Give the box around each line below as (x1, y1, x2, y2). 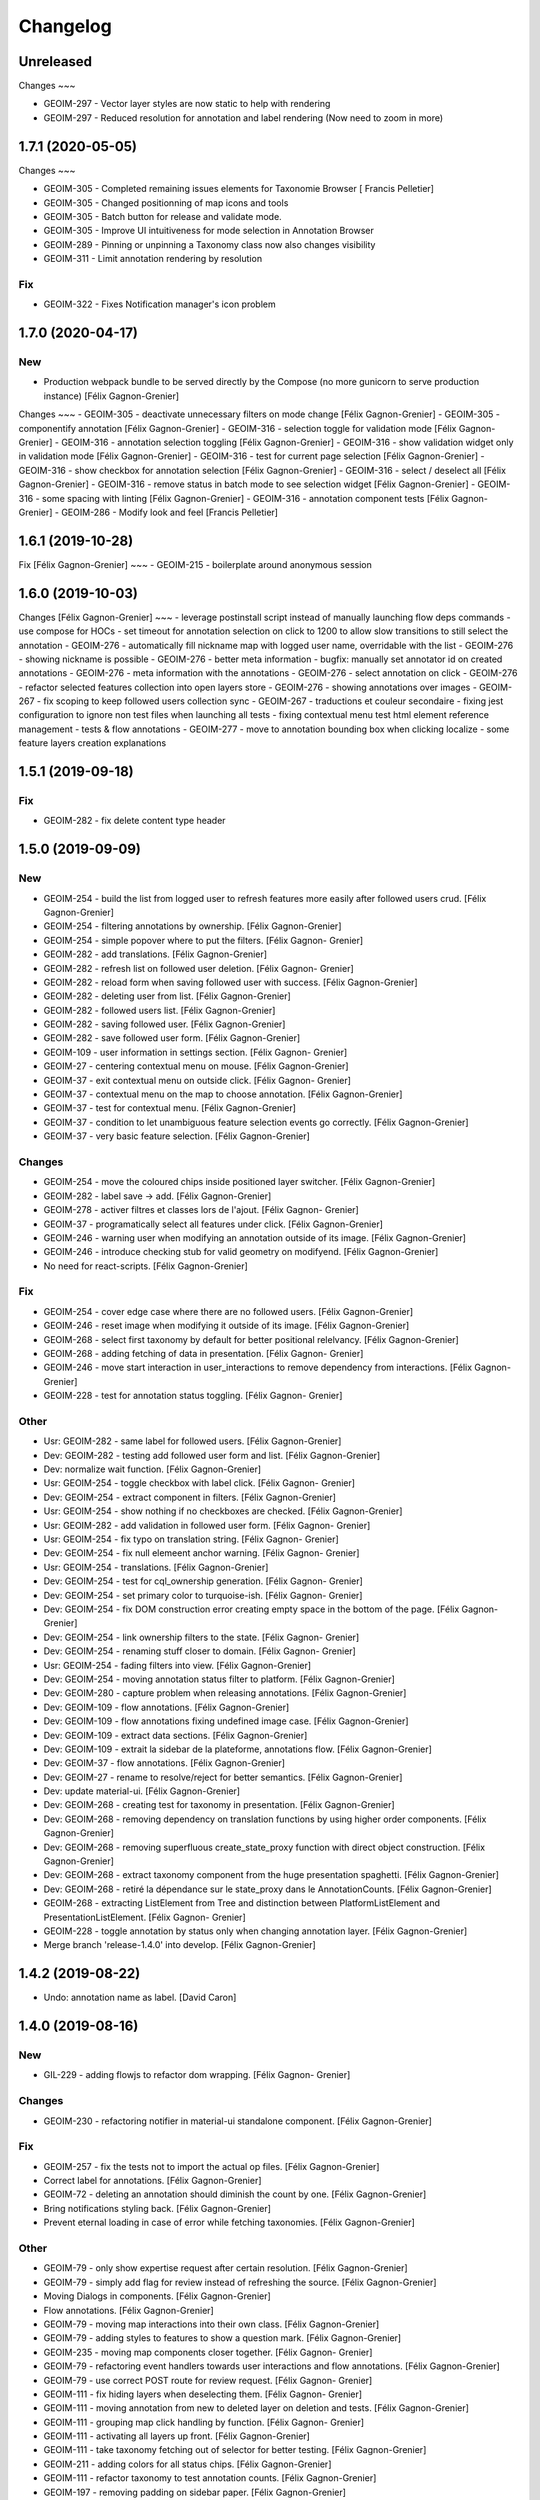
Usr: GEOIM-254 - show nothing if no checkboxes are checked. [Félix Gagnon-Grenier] (43, 1505, 403, 1517)
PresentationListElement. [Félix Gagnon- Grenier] (43, 1911, 246, 1923)
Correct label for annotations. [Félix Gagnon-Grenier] (43, 2175, 262, 2187)
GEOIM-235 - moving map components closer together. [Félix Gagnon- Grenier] (43, 2346, 373, 2358)
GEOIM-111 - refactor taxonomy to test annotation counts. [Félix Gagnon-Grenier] (43, 2472, 377, 2484)
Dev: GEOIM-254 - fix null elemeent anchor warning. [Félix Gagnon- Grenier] (43, 1547, 360, 1559)
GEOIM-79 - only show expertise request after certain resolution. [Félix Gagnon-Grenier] (43, 2262, 409, 2274)
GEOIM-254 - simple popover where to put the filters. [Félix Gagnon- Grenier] (43, 934, 364, 946)
